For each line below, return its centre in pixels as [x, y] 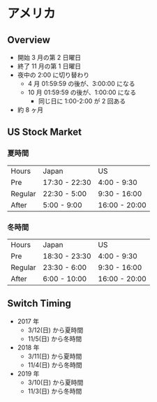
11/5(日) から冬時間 [55, 338]
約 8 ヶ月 [30, 110]
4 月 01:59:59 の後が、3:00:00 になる [81, 83]
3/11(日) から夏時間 [55, 356]
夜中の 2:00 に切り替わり [53, 75]
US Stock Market [45, 132]
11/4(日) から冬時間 [55, 365]
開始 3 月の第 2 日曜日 [49, 57]
